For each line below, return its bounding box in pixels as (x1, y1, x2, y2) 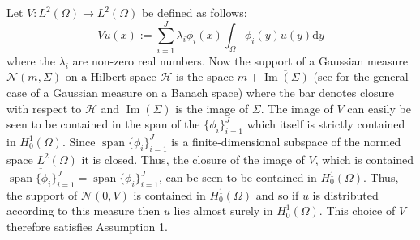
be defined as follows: (141, 4, 247, 20)
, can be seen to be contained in (158, 169, 317, 185)
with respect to (6, 99, 82, 116)
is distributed (312, 186, 379, 203)
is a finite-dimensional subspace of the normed (171, 133, 401, 149)
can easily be (347, 99, 411, 116)
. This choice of (319, 202, 396, 219)
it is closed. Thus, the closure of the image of (81, 150, 305, 167)
